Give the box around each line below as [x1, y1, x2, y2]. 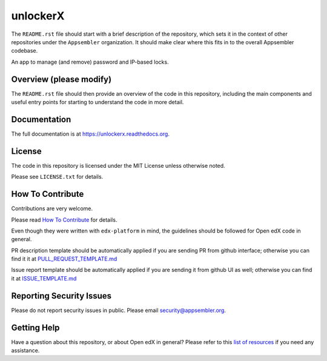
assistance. [11, 347, 40, 354]
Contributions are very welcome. [11, 205, 93, 212]
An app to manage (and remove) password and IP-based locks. [11, 58, 169, 65]
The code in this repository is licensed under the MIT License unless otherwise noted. [11, 162, 225, 169]
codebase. [11, 47, 38, 55]
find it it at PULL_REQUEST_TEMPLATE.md [11, 255, 117, 263]
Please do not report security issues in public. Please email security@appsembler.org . [11, 306, 226, 314]
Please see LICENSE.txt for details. [11, 173, 104, 180]
